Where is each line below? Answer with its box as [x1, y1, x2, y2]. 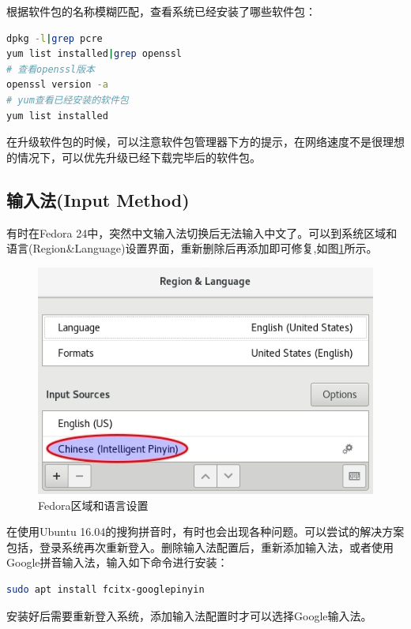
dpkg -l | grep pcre [6, 32, 103, 44]
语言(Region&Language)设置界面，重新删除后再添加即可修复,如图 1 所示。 [6, 240, 378, 256]
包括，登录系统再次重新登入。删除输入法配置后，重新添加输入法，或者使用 [6, 538, 394, 555]
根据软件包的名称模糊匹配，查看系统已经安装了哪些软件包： [6, 3, 316, 19]
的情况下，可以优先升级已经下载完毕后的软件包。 [6, 148, 261, 165]
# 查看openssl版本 [6, 63, 95, 75]
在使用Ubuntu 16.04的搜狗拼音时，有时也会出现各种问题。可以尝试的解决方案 [6, 523, 405, 540]
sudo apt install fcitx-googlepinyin [6, 584, 205, 596]
